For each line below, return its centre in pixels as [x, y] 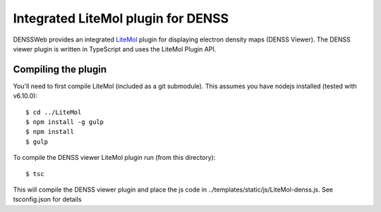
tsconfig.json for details [47, 199]
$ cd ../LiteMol [54, 112]
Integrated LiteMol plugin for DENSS [121, 18]
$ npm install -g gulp [65, 122]
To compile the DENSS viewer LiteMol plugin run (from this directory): [114, 158]
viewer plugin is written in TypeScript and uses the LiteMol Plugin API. [115, 49]
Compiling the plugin [60, 69]
